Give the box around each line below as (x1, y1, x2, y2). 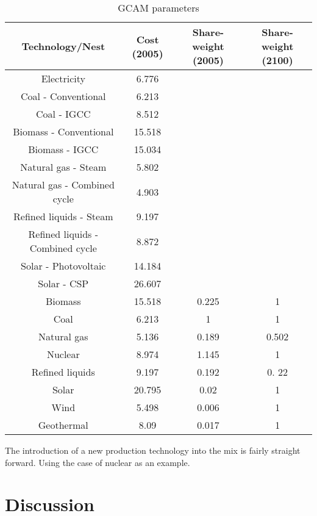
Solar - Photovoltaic (21, 259, 106, 273)
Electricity (41, 71, 85, 85)
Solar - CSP (38, 276, 89, 290)
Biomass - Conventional (13, 124, 114, 138)
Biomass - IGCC (28, 142, 99, 156)
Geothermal (38, 418, 88, 432)
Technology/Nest (21, 39, 105, 53)
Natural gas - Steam (20, 160, 107, 174)
